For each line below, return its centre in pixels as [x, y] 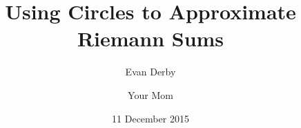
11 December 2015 [150, 118]
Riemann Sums [150, 38]
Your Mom [150, 94]
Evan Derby [150, 72]
